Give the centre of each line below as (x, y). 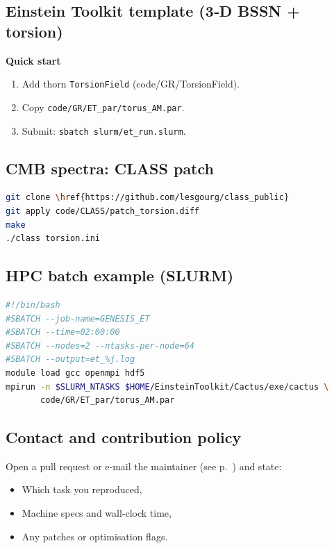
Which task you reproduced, (82, 489)
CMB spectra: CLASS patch (110, 168)
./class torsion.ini (53, 239)
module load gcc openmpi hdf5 (75, 373)
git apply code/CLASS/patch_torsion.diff (103, 211)
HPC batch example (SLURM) (120, 275)
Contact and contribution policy (124, 437)
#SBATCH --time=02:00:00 (63, 332)
